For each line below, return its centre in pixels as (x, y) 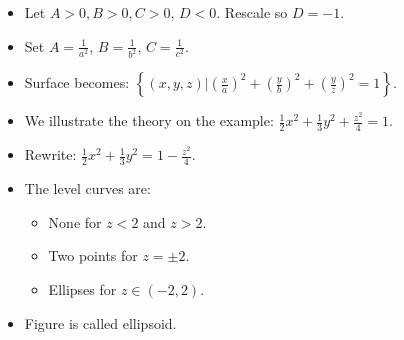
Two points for (93, 255)
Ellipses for (82, 288)
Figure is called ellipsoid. (100, 322)
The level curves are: (87, 188)
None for (75, 221)
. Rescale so (252, 12)
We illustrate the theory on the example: (149, 120)
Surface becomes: (77, 82)
